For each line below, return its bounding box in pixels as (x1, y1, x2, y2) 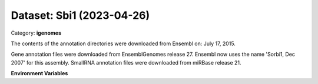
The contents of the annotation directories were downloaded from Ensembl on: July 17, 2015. (11, 40, 236, 47)
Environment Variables (11, 70, 68, 77)
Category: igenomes (11, 29, 62, 36)
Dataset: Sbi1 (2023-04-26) (11, 9, 150, 22)
